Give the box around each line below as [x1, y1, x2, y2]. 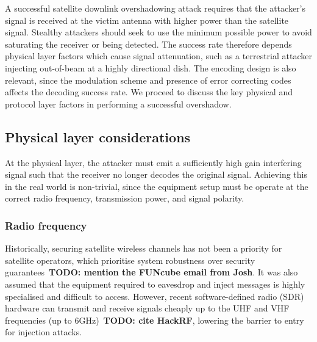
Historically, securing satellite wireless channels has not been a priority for [5, 242, 282, 255]
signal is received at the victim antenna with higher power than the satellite [5, 13, 289, 26]
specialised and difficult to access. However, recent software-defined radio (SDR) [5, 289, 304, 302]
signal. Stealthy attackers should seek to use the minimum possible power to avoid [5, 26, 312, 38]
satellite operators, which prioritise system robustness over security [5, 253, 255, 266]
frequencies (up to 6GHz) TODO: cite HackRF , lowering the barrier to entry [5, 313, 304, 326]
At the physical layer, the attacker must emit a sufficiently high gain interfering [5, 156, 302, 169]
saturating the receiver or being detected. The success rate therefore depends [5, 37, 292, 50]
